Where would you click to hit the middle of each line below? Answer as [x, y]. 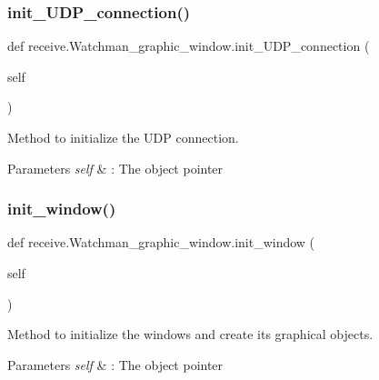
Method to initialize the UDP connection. [123, 137]
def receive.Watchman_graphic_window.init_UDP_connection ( [189, 46]
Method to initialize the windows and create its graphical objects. [190, 334]
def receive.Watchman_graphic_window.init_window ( [161, 242]
